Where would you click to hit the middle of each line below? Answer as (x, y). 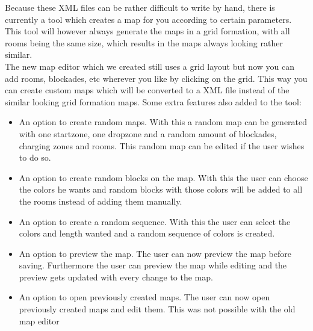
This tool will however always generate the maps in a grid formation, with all (147, 31)
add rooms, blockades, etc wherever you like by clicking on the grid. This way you (156, 78)
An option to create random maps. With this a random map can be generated (163, 122)
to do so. (35, 157)
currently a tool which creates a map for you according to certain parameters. (148, 19)
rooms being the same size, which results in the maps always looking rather (144, 42)
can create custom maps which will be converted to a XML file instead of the (147, 90)
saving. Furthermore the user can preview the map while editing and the (153, 265)
